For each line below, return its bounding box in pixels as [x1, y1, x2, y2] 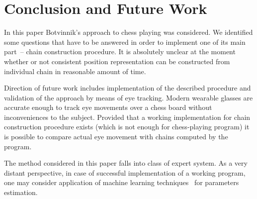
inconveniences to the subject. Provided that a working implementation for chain [4, 111, 251, 122]
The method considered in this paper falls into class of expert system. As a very [4, 158, 248, 168]
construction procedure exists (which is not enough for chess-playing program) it [4, 121, 250, 132]
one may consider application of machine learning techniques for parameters [4, 177, 239, 188]
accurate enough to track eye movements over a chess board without [4, 102, 212, 112]
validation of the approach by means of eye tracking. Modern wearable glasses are [4, 92, 253, 102]
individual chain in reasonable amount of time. [4, 66, 146, 76]
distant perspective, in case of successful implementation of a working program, [4, 167, 246, 178]
